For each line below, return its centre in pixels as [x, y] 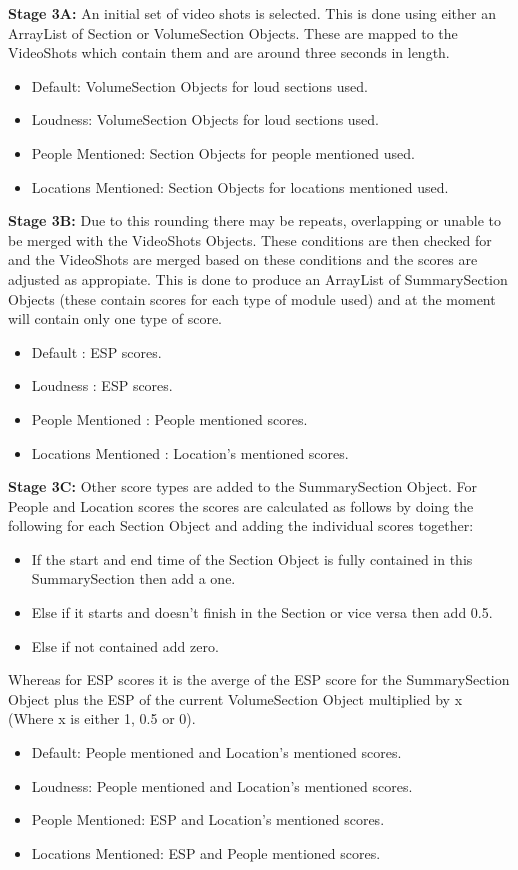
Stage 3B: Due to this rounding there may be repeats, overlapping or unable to [255, 220]
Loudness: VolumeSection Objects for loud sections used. [205, 119]
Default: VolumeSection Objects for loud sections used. [199, 85]
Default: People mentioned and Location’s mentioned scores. [216, 752]
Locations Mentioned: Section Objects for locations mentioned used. [240, 186]
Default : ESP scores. [96, 351]
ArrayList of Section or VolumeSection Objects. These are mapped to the [233, 32]
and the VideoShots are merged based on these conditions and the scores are [243, 259]
